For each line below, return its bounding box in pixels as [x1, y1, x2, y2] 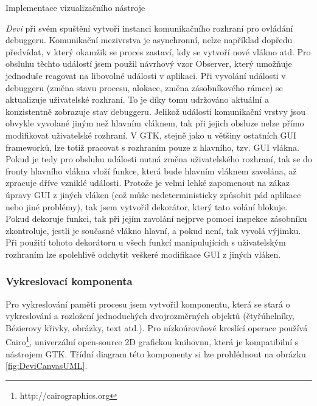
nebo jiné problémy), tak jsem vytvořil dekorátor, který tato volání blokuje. [5, 200, 288, 213]
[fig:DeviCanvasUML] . [5, 359, 88, 372]
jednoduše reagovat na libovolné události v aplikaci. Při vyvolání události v [5, 69, 286, 81]
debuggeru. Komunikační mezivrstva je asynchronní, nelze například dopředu [5, 33, 293, 46]
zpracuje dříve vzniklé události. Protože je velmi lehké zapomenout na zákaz [5, 176, 290, 189]
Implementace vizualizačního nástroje [5, 1, 145, 13]
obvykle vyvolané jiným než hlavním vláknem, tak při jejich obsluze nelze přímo [5, 117, 304, 129]
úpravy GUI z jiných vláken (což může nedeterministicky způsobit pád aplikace [5, 188, 301, 201]
